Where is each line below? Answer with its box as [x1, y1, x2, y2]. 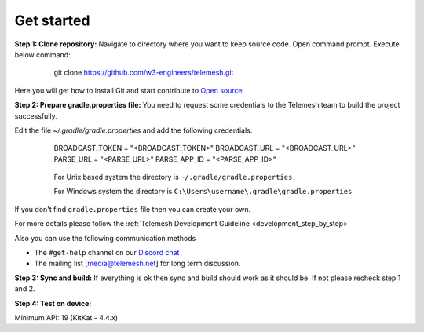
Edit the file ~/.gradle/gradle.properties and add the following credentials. [14, 126, 253, 135]
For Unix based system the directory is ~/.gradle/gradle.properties [53, 173, 293, 182]
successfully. [14, 111, 58, 121]
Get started [14, 12, 90, 29]
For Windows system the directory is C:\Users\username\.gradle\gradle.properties [53, 187, 353, 196]
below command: [14, 49, 71, 59]
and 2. [14, 284, 35, 294]
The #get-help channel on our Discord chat [34, 248, 180, 257]
